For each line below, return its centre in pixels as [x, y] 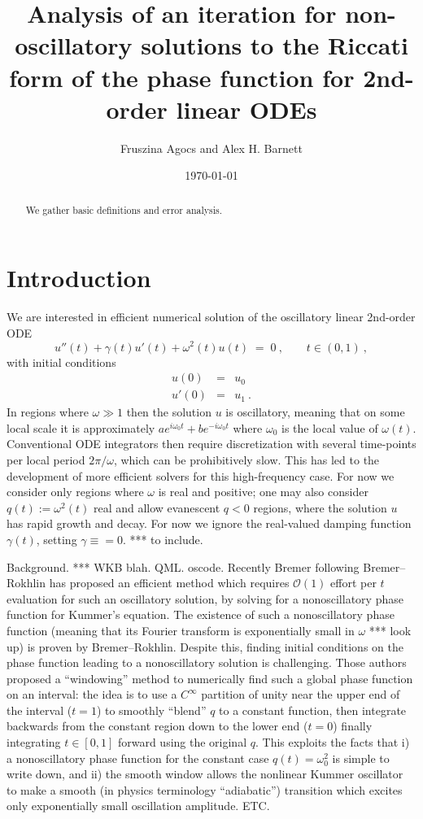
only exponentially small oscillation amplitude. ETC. [138, 806]
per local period [46, 459]
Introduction [79, 278]
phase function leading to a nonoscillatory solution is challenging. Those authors [207, 662]
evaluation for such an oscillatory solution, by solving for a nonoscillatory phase [205, 598]
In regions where [48, 412]
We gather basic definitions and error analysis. [124, 209]
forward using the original [182, 742]
